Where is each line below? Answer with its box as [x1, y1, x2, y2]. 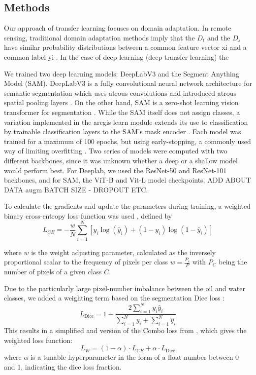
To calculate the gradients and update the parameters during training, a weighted [4, 201, 251, 211]
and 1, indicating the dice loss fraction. [4, 362, 122, 372]
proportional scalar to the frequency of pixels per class [4, 257, 168, 267]
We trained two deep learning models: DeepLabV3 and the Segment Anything [4, 68, 239, 78]
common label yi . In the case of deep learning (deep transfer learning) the [4, 51, 229, 62]
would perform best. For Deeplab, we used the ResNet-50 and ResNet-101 [4, 165, 227, 175]
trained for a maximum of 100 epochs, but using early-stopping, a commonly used [4, 136, 251, 146]
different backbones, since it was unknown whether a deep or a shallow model [4, 155, 238, 165]
